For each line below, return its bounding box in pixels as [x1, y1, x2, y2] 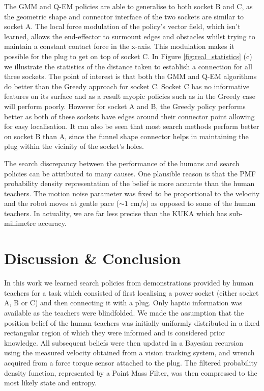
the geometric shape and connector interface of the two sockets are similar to [4, 11, 244, 21]
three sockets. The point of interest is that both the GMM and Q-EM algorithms [4, 71, 257, 82]
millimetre [4, 218, 36, 228]
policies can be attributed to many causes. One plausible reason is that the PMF [4, 168, 256, 178]
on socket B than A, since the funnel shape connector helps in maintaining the [4, 131, 249, 141]
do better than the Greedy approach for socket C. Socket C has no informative [4, 81, 250, 91]
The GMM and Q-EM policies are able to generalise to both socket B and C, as [4, 1, 253, 11]
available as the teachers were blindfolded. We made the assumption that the [4, 307, 244, 318]
